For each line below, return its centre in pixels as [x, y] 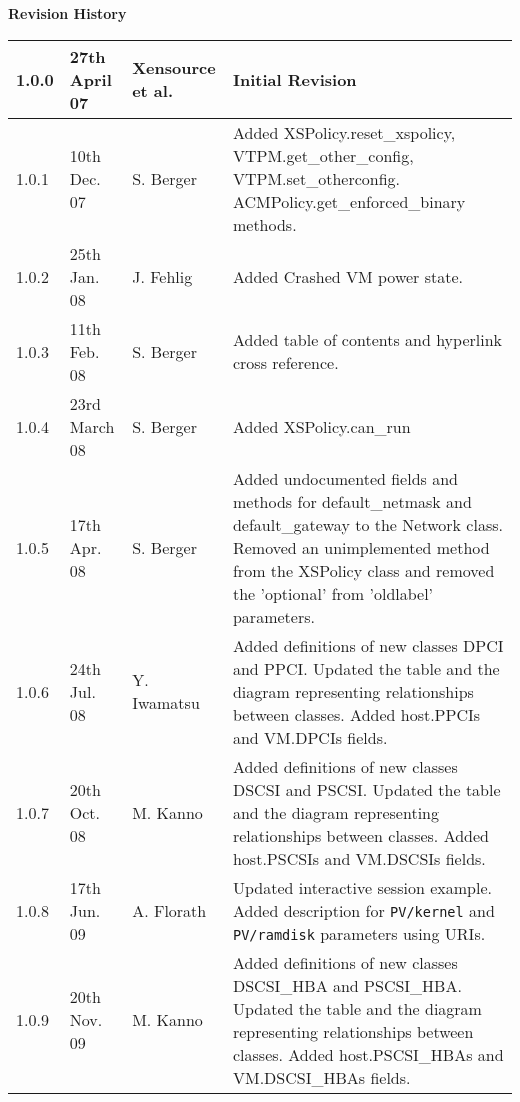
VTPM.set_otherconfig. [316, 178]
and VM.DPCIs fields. [310, 737]
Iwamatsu [166, 703]
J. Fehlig [162, 276]
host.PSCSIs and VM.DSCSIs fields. [359, 858]
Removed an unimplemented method [361, 547]
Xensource [174, 68]
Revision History [67, 13]
